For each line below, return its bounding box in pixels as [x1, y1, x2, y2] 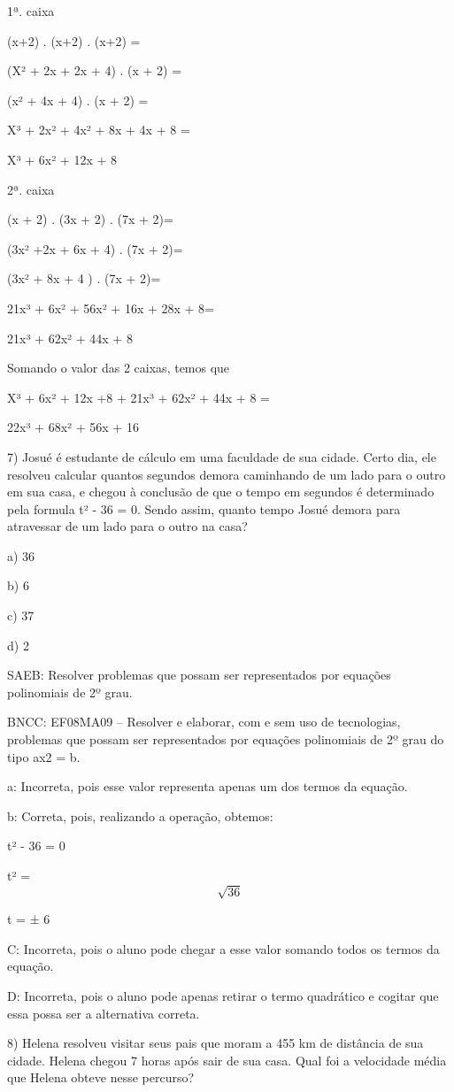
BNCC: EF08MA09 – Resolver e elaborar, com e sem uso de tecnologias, [7, 712, 401, 731]
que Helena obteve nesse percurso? [7, 1068, 195, 1087]
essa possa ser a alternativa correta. [7, 1004, 200, 1022]
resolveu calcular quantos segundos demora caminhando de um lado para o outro [7, 465, 446, 483]
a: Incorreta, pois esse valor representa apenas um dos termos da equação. [7, 777, 408, 796]
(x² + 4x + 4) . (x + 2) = [7, 90, 149, 109]
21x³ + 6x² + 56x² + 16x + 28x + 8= [7, 298, 215, 317]
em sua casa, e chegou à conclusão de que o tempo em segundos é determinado [7, 482, 435, 501]
